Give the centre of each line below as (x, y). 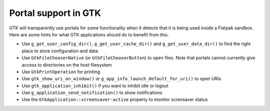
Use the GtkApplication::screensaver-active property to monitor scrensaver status (115, 100)
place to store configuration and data (60, 51)
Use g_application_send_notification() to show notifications (92, 93)
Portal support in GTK (55, 13)
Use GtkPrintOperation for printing (61, 72)
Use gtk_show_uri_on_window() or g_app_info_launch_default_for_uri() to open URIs (121, 79)
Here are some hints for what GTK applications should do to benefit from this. (89, 34)
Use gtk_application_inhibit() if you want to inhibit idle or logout (95, 86)
